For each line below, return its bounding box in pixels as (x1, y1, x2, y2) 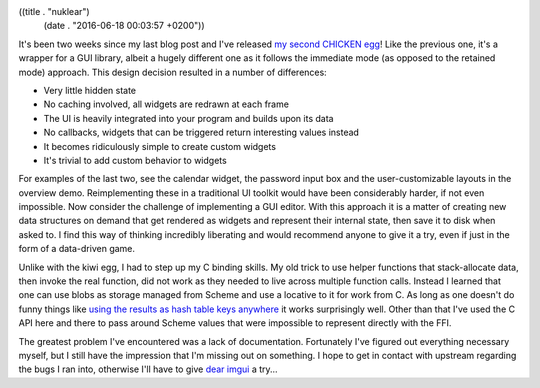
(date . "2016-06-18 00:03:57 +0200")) (43, 20, 205, 32)
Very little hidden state (43, 84, 137, 96)
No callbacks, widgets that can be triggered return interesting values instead (43, 126, 360, 139)
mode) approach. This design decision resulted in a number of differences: (18, 66, 327, 78)
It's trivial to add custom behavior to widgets (43, 154, 227, 166)
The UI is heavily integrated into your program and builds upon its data (43, 112, 334, 124)
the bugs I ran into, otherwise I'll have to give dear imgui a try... (18, 363, 279, 375)
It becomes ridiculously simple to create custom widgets (43, 140, 277, 152)
